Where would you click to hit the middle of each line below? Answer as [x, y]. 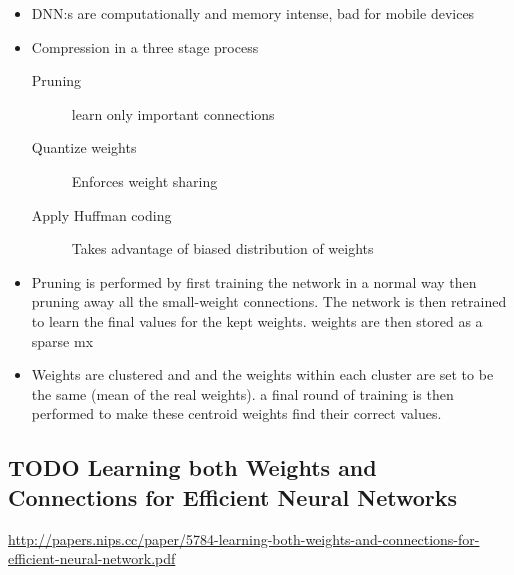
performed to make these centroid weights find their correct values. [236, 413]
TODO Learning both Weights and [192, 467]
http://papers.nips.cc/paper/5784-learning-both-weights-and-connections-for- [244, 538]
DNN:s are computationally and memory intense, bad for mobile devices [253, 13]
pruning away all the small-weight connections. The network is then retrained [269, 301]
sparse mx [62, 340]
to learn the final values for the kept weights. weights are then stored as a [257, 320]
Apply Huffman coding [101, 214]
